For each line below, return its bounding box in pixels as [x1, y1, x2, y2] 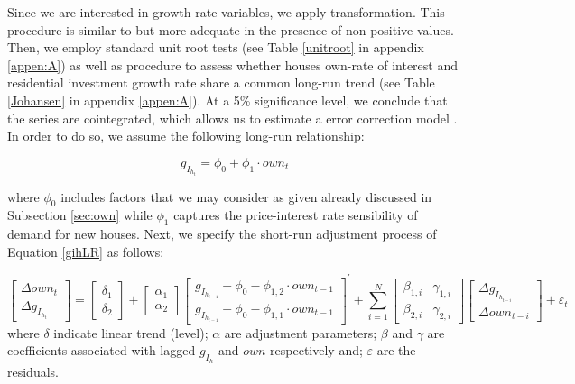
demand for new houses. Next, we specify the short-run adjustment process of [7, 224, 437, 243]
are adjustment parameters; [224, 323, 377, 342]
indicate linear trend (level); [53, 323, 209, 342]
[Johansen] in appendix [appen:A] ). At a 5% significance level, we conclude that [7, 90, 448, 109]
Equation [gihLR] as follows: [7, 242, 164, 261]
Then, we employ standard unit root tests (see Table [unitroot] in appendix [7, 38, 424, 57]
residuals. [7, 361, 59, 380]
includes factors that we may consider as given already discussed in [60, 187, 432, 206]
